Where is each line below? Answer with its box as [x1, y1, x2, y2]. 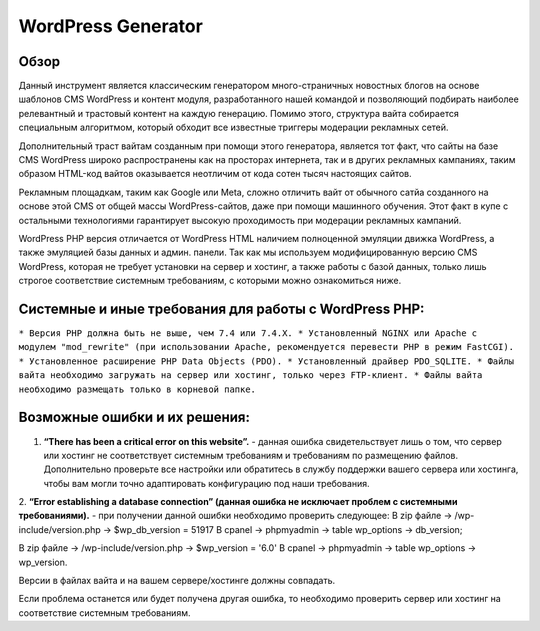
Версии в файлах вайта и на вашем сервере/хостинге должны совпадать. [18, 575, 336, 587]
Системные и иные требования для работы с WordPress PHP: [18, 300, 425, 317]
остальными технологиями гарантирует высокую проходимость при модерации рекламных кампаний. [18, 214, 462, 226]
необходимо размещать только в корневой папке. [18, 383, 257, 395]
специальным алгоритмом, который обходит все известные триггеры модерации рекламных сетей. [18, 121, 449, 134]
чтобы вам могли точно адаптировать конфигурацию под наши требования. [43, 477, 370, 489]
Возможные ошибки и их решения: [18, 409, 250, 426]
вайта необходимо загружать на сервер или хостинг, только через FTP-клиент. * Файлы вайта [18, 370, 483, 381]
